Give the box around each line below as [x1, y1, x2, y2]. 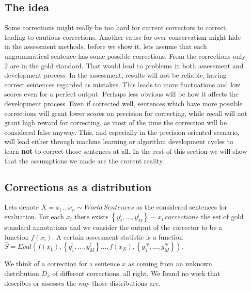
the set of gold [201, 211, 244, 221]
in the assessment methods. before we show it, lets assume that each [4, 41, 207, 51]
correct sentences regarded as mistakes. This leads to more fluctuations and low [4, 79, 240, 89]
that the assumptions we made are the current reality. [4, 155, 164, 165]
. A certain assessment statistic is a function [52, 231, 183, 242]
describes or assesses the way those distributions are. [4, 277, 161, 288]
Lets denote [4, 202, 39, 212]
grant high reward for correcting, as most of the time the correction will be [4, 117, 227, 128]
